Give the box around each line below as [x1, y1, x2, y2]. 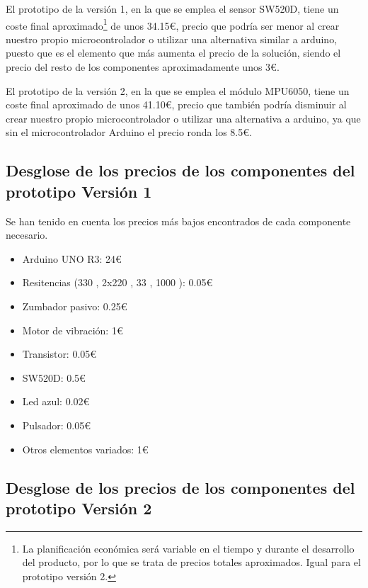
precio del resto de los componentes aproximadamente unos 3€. [6, 60, 280, 74]
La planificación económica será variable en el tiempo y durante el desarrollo [22, 541, 355, 555]
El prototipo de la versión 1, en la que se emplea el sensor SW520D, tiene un [6, 1, 339, 16]
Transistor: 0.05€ [22, 346, 97, 361]
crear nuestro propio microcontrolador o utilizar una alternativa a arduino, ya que [6, 111, 361, 125]
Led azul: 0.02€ [22, 394, 90, 409]
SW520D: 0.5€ [22, 370, 86, 385]
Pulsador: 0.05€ [22, 417, 91, 432]
